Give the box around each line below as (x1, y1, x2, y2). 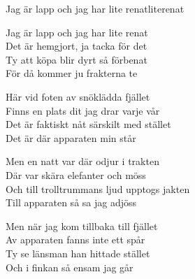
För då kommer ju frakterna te (6, 66, 138, 80)
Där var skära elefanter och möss (6, 167, 146, 182)
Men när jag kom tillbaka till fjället (6, 218, 158, 233)
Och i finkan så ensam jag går (6, 259, 133, 274)
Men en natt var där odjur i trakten (6, 154, 159, 169)
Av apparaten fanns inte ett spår (6, 232, 145, 247)
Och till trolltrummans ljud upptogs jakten (6, 181, 190, 196)
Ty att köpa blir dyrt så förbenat (6, 52, 147, 66)
